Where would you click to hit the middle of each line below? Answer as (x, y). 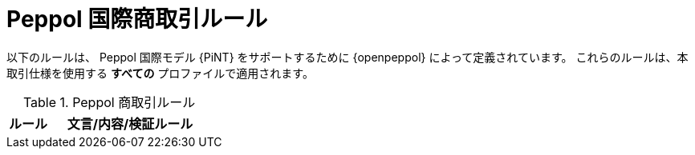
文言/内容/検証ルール (130, 123)
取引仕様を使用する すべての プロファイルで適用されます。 (160, 73)
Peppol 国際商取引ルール (137, 19)
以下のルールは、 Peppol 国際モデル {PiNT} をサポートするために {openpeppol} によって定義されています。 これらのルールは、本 (347, 57)
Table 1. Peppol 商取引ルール (109, 102)
